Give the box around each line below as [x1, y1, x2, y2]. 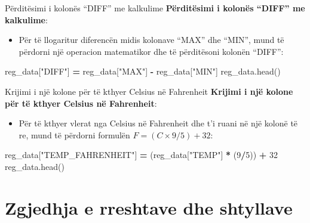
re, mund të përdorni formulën [19, 128, 130, 141]
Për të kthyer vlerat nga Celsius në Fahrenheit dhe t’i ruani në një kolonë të [19, 117, 298, 129]
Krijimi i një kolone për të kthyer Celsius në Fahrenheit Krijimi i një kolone [5, 85, 293, 97]
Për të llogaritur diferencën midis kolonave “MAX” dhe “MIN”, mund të [19, 33, 284, 46]
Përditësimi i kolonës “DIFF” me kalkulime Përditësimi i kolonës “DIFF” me [5, 2, 305, 14]
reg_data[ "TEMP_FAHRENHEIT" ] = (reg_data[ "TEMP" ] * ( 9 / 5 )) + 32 [5, 148, 278, 161]
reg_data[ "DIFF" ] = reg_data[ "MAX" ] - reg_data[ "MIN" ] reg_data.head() [5, 65, 281, 78]
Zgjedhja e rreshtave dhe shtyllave [5, 195, 293, 219]
